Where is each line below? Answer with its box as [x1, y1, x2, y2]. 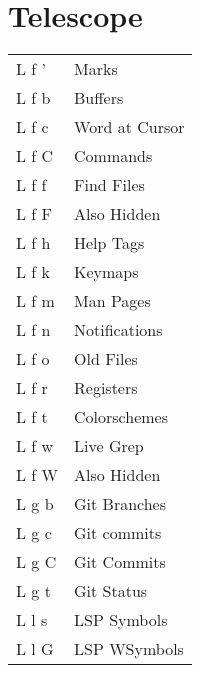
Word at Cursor [74, 115, 185, 139]
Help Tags [74, 231, 145, 255]
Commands [74, 144, 153, 168]
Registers [74, 376, 138, 400]
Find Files [74, 173, 145, 197]
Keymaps [74, 260, 139, 284]
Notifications [74, 318, 163, 342]
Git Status [74, 579, 148, 603]
